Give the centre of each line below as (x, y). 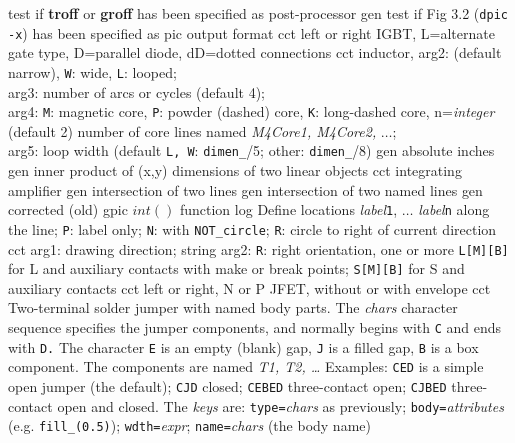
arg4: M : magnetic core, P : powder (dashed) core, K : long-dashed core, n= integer (251, 111)
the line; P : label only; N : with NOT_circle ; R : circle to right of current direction (252, 228)
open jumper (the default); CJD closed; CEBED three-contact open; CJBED (227, 386)
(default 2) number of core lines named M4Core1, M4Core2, (192, 130)
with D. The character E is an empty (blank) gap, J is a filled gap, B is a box (243, 346)
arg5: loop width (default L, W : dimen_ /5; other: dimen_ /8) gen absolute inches (251, 150)
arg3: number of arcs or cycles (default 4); (136, 91)
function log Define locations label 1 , (288, 209)
